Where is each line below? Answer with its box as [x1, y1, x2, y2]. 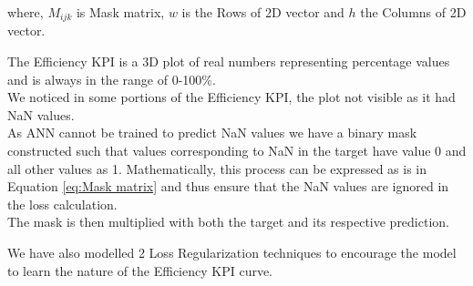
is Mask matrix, [76, 3, 165, 21]
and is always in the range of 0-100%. [7, 69, 216, 88]
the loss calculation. [7, 194, 118, 213]
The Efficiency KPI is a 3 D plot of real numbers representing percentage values [7, 52, 450, 71]
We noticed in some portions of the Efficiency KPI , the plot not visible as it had [7, 87, 456, 107]
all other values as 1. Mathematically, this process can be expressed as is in [7, 158, 427, 178]
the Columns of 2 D [360, 3, 467, 21]
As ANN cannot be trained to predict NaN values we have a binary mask [7, 123, 417, 142]
